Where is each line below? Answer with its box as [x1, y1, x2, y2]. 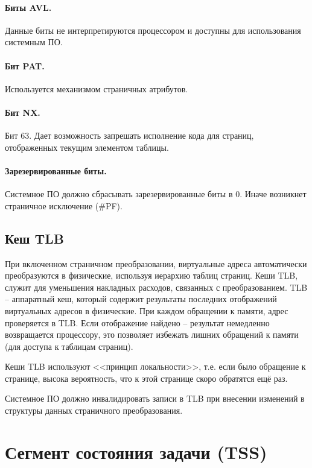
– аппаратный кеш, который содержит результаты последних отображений [5, 292, 277, 305]
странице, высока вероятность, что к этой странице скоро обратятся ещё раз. [5, 372, 288, 384]
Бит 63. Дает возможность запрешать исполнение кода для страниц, [5, 129, 254, 142]
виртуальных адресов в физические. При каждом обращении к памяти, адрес [5, 304, 288, 317]
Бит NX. [5, 106, 40, 118]
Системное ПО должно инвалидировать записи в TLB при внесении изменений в [5, 392, 305, 405]
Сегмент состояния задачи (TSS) [5, 439, 267, 464]
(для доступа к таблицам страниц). [5, 340, 133, 352]
